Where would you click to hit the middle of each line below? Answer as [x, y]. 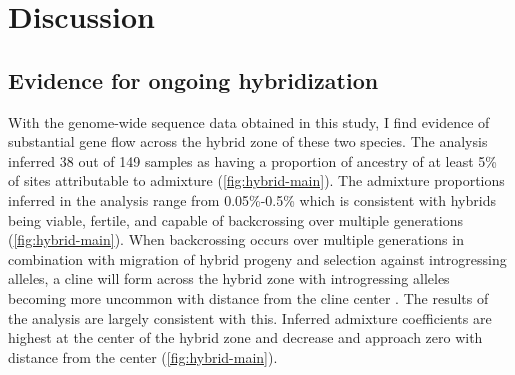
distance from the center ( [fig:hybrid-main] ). [143, 356]
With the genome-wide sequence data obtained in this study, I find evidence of [249, 121]
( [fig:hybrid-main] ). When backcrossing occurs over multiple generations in [236, 239]
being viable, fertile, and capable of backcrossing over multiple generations [236, 219]
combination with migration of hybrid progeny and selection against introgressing [257, 258]
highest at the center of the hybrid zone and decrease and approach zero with [245, 337]
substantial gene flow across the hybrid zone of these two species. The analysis [248, 141]
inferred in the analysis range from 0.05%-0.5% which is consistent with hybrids [252, 199]
